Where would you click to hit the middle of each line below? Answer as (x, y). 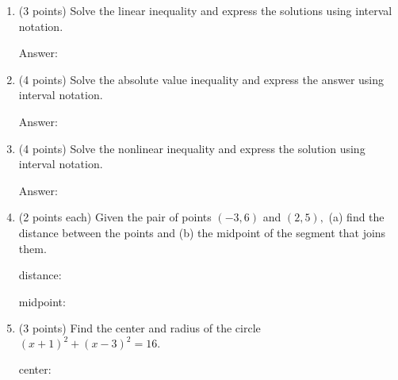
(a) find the (356, 217)
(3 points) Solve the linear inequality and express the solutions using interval (205, 10)
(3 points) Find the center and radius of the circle (140, 328)
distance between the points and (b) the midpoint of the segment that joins (202, 232)
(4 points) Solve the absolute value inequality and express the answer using (201, 79)
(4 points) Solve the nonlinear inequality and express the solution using (192, 148)
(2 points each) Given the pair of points (115, 217)
